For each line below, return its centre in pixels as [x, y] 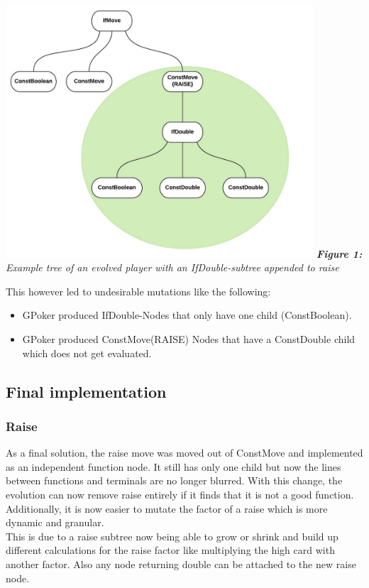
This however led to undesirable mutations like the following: [138, 291]
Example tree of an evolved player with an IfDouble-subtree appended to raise [172, 267]
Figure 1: [340, 253]
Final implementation [86, 391]
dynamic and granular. [55, 522]
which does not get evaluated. [87, 353]
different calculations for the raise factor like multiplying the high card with [170, 550]
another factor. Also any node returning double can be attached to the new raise [181, 564]
